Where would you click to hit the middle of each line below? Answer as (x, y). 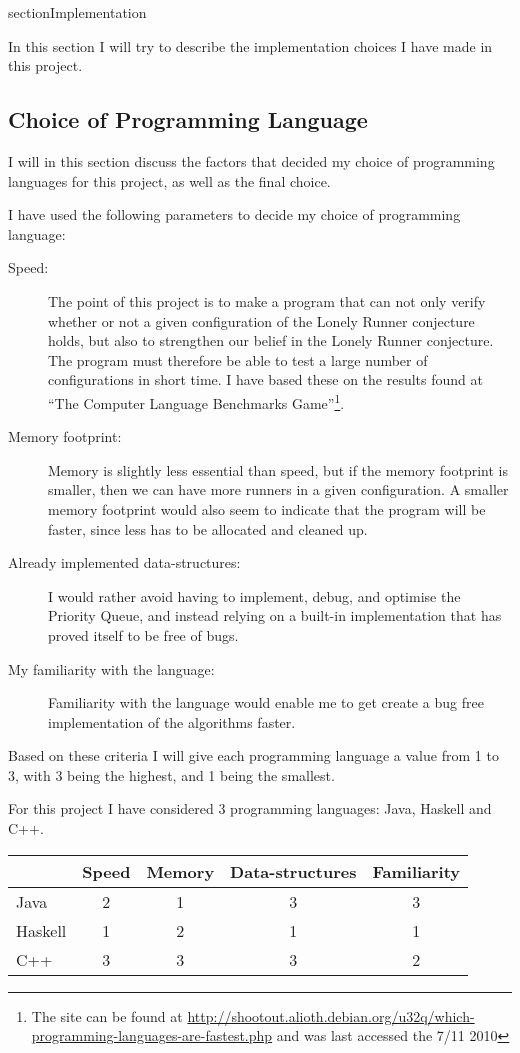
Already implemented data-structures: (124, 562)
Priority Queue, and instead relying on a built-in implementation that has (275, 615)
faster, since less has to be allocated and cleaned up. (208, 528)
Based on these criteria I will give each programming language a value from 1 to (253, 755)
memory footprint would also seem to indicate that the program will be (267, 508)
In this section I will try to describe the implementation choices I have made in (250, 45)
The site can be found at (107, 1015)
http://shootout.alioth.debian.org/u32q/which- (331, 1015)
